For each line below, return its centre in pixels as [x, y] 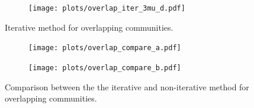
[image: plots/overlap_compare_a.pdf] [105, 48]
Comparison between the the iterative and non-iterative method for [127, 86]
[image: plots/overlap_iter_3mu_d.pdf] [107, 8]
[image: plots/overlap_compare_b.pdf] [105, 68]
